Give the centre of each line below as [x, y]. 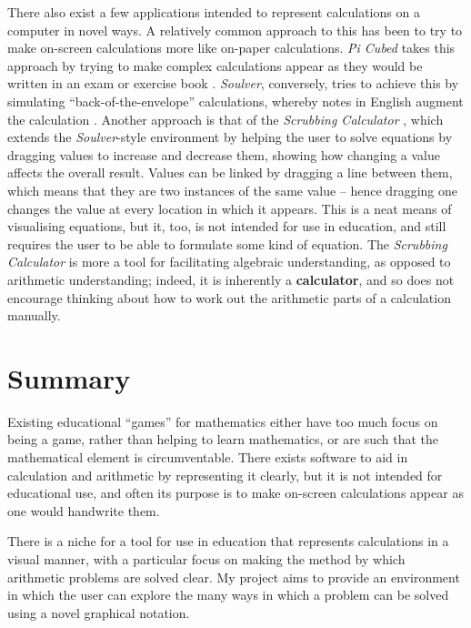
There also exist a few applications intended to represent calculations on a [214, 12]
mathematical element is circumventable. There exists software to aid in [208, 457]
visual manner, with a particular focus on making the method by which [206, 558]
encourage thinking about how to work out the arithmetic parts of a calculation [229, 297]
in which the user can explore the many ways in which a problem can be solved [228, 595]
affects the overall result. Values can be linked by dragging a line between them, [230, 172]
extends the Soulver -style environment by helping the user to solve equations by [230, 137]
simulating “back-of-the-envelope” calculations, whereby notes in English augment [235, 101]
